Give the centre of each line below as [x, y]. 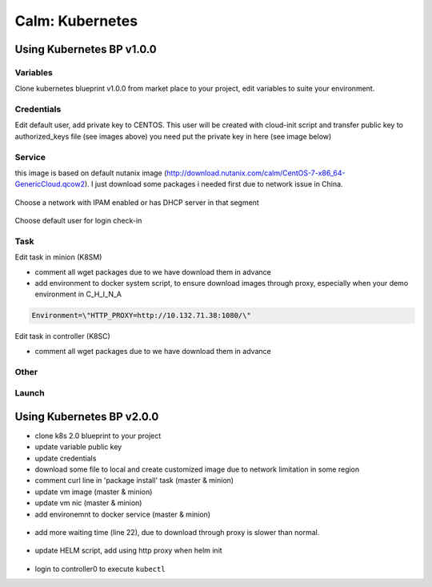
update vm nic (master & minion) [88, 503]
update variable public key [78, 447]
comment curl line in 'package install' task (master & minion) [134, 480]
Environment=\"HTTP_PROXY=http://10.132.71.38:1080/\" [141, 316]
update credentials [66, 458]
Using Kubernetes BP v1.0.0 [86, 49]
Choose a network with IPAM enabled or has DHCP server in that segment [137, 202]
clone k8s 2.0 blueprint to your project [98, 436]
